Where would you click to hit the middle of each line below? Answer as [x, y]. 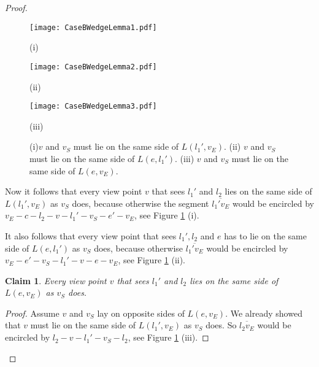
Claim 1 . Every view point [56, 280]
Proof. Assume [32, 313]
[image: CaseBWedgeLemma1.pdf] [93, 27]
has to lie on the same [265, 235]
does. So [221, 325]
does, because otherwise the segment [140, 203]
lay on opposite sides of [141, 313]
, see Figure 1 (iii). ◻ [168, 337]
